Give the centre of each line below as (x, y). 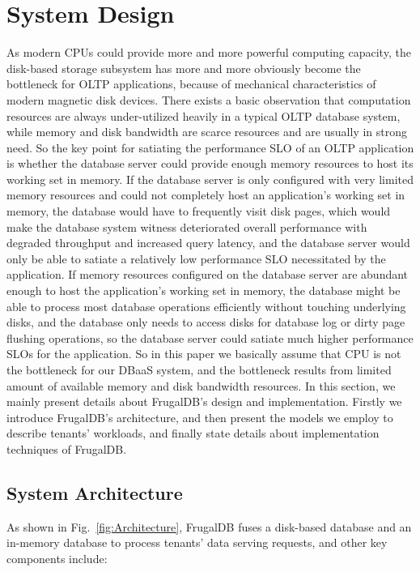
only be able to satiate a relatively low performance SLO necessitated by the (196, 258)
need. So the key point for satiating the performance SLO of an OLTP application (210, 147)
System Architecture (95, 492)
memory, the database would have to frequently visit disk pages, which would (199, 211)
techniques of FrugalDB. (67, 448)
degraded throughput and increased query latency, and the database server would (208, 243)
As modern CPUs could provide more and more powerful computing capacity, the (209, 52)
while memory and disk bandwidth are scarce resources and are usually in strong (207, 132)
